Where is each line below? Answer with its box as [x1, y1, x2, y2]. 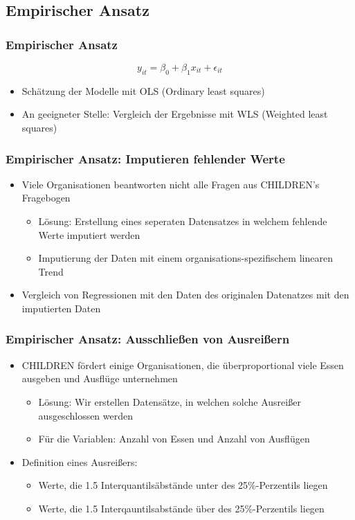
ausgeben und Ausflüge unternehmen [21, 371, 178, 386]
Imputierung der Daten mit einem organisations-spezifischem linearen [38, 251, 333, 265]
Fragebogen [21, 190, 71, 205]
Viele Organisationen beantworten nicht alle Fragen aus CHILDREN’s [21, 177, 320, 191]
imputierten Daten [21, 301, 101, 315]
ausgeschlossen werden [38, 408, 134, 422]
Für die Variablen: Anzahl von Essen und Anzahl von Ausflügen [38, 431, 310, 446]
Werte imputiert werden [38, 227, 140, 242]
